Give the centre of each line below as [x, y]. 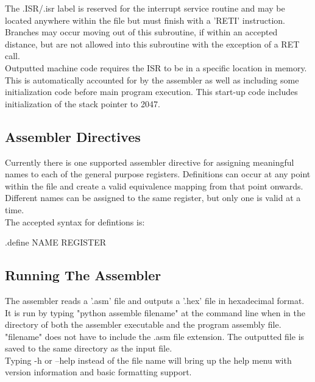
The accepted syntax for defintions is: [75, 221]
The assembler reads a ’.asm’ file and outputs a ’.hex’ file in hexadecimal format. [155, 300]
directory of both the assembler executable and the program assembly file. [143, 324]
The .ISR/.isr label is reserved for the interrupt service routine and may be [145, 8]
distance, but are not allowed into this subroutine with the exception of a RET [152, 44]
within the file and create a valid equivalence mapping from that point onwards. [154, 186]
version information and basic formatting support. [98, 372]
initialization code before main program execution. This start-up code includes [151, 92]
